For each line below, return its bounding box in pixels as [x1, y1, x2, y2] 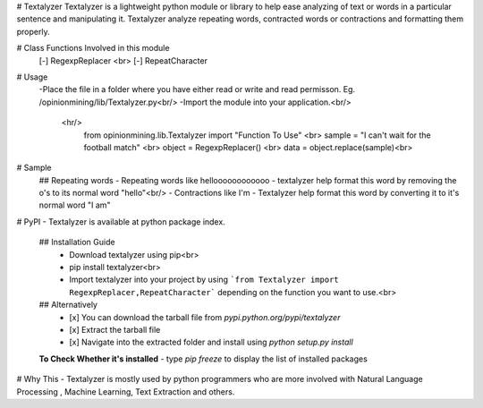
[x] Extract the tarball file [69, 324, 161, 335]
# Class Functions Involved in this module [16, 43, 170, 54]
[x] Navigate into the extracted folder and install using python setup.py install [69, 336, 353, 348]
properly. [16, 26, 50, 37]
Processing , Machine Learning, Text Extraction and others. [16, 386, 235, 397]
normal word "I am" [38, 200, 111, 210]
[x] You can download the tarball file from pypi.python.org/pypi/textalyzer [69, 311, 341, 322]
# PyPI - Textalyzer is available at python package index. [16, 216, 225, 227]
